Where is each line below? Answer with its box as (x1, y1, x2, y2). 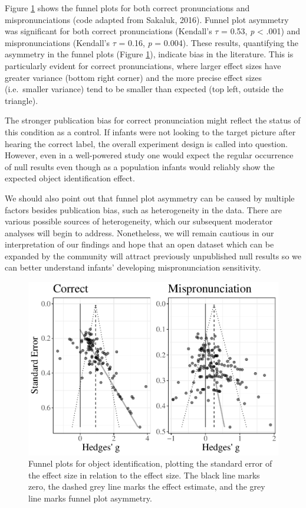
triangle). (5, 94, 38, 106)
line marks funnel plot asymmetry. (28, 491, 152, 504)
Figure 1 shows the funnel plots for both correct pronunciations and (5, 2, 250, 14)
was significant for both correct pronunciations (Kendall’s (5, 25, 212, 37)
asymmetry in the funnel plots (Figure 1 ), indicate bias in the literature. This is (5, 48, 294, 60)
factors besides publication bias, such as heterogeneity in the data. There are (5, 203, 282, 216)
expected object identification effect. (5, 172, 135, 184)
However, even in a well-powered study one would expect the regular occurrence (5, 149, 294, 161)
